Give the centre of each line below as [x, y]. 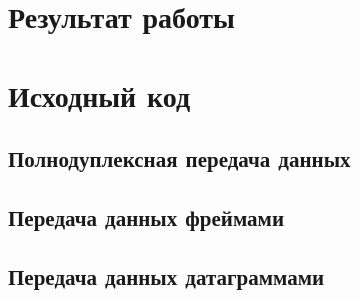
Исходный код [99, 94]
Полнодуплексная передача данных [179, 158]
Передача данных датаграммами [166, 275]
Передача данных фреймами [146, 216]
